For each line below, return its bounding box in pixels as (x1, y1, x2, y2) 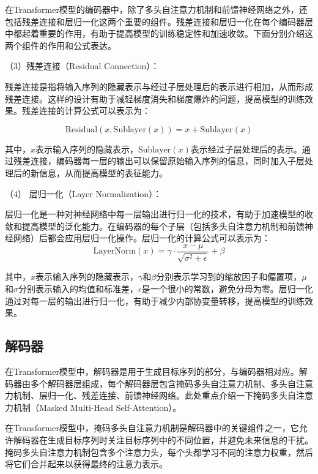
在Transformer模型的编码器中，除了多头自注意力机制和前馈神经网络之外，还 (5, 3, 308, 15)
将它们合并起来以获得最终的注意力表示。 (5, 457, 168, 470)
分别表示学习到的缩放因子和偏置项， (156, 270, 302, 283)
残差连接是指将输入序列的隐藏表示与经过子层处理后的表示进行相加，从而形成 (5, 80, 313, 92)
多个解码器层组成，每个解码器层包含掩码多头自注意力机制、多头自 (30, 377, 296, 389)
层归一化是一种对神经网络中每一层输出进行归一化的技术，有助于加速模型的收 (5, 208, 313, 220)
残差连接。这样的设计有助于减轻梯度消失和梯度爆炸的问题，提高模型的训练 (5, 92, 305, 105)
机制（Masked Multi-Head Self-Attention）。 (13, 401, 182, 413)
